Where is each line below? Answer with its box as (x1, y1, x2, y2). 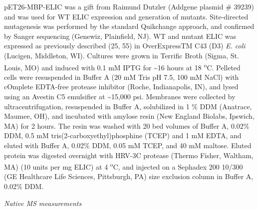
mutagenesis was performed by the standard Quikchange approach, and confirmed (4, 21, 255, 31)
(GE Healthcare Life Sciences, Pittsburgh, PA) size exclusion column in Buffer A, (4, 171, 254, 182)
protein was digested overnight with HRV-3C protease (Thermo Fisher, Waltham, (4, 150, 254, 160)
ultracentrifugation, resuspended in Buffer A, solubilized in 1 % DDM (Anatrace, (4, 101, 252, 111)
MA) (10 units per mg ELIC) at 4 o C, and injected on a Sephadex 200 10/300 (4, 160, 243, 172)
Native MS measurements (4, 198, 82, 208)
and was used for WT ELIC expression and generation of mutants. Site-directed (4, 11, 249, 21)
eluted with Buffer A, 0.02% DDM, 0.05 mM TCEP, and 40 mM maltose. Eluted (4, 140, 252, 150)
